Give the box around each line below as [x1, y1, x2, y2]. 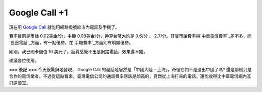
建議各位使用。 [9, 58, 39, 63]
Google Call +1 [9, 7, 68, 18]
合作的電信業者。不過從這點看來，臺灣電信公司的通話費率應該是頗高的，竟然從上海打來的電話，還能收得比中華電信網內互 [9, 73, 251, 79]
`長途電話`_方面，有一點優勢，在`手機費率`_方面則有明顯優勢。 [9, 40, 133, 46]
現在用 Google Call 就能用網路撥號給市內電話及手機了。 [9, 24, 120, 30]
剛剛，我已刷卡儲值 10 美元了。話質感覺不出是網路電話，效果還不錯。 [9, 48, 148, 54]
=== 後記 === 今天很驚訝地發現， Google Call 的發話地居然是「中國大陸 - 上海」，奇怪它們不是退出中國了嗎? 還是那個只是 [9, 66, 252, 72]
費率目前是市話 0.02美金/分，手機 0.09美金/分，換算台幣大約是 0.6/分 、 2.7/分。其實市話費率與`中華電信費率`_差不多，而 [9, 33, 252, 39]
